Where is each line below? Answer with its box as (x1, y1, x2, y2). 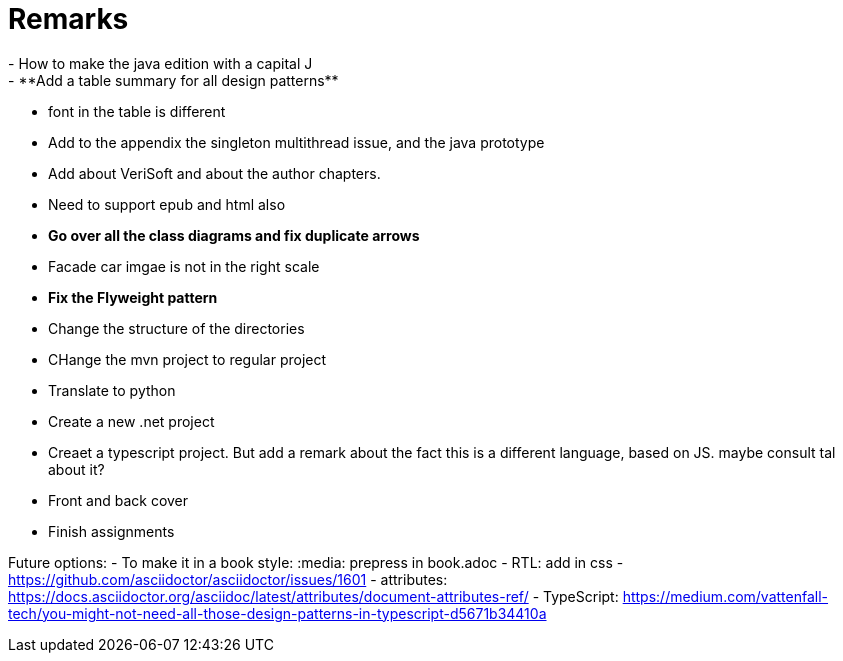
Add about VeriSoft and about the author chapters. (48, 164, 381, 182)
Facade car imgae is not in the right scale (48, 257, 320, 275)
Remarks (8, 2, 129, 36)
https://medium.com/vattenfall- (622, 587, 829, 605)
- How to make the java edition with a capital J (8, 54, 313, 72)
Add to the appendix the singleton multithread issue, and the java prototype (48, 133, 545, 151)
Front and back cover (48, 491, 189, 509)
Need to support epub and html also (48, 195, 286, 213)
